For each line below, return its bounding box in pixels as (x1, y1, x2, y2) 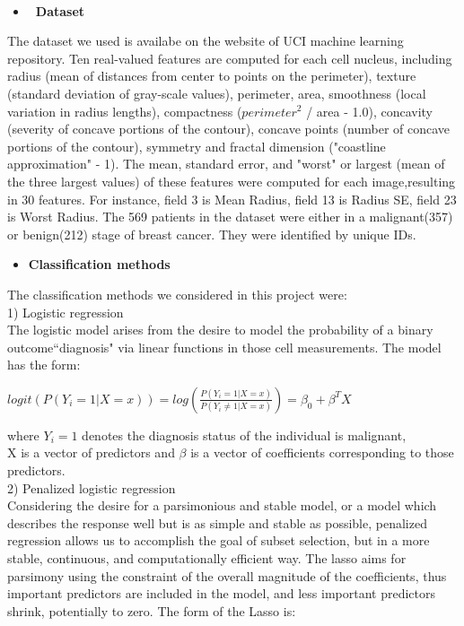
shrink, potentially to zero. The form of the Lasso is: (7, 601, 296, 620)
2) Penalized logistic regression (7, 478, 176, 497)
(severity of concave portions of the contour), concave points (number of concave (7, 119, 451, 138)
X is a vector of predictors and (7, 443, 175, 462)
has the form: (7, 355, 81, 374)
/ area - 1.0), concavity (306, 101, 433, 120)
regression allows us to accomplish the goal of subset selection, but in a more (7, 531, 430, 550)
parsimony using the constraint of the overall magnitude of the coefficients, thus (7, 566, 447, 585)
